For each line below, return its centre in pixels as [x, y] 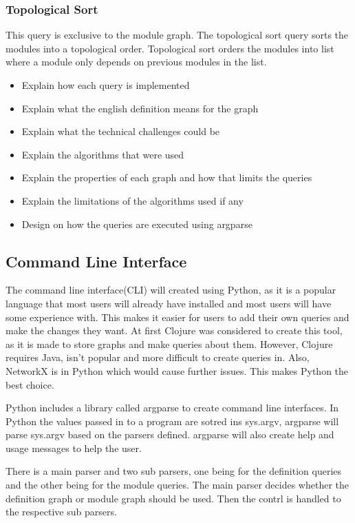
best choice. [30, 384]
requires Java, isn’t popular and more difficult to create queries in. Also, [158, 357]
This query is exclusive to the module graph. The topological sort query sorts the [177, 35]
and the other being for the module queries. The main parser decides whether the [177, 485]
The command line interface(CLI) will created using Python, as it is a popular [171, 290]
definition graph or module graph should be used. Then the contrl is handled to [173, 498]
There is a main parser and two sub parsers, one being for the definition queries [174, 471]
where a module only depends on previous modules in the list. [136, 62]
